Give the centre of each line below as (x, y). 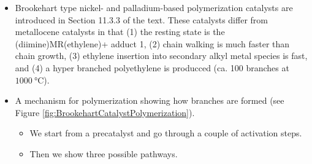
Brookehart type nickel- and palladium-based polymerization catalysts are (154, 7)
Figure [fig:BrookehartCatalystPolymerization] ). (105, 112)
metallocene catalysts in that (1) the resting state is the (120, 32)
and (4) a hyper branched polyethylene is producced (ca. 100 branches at (152, 67)
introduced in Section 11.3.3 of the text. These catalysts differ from (141, 19)
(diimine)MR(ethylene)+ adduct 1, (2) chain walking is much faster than (152, 43)
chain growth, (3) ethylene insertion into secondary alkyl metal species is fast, (161, 56)
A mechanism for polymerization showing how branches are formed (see (150, 100)
